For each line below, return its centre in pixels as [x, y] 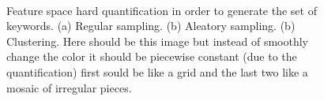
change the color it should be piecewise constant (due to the [152, 56]
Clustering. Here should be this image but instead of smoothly [157, 41]
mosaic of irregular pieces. [69, 87]
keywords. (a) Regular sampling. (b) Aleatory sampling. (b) [151, 26]
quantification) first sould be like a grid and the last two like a [157, 71]
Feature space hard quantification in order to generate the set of [162, 10]
